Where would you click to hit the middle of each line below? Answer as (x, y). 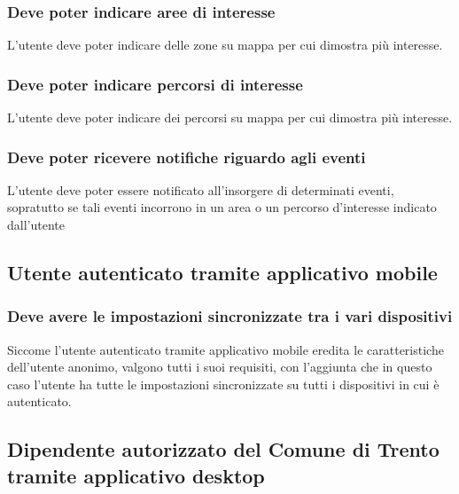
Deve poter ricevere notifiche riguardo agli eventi (187, 157)
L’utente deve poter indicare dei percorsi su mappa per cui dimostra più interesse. (230, 118)
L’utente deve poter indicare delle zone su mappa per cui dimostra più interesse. (225, 45)
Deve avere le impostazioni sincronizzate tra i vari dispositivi (230, 316)
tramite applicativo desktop (136, 475)
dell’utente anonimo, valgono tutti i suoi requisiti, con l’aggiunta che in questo (220, 367)
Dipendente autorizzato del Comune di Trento (223, 449)
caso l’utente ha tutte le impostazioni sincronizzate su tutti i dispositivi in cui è (223, 384)
